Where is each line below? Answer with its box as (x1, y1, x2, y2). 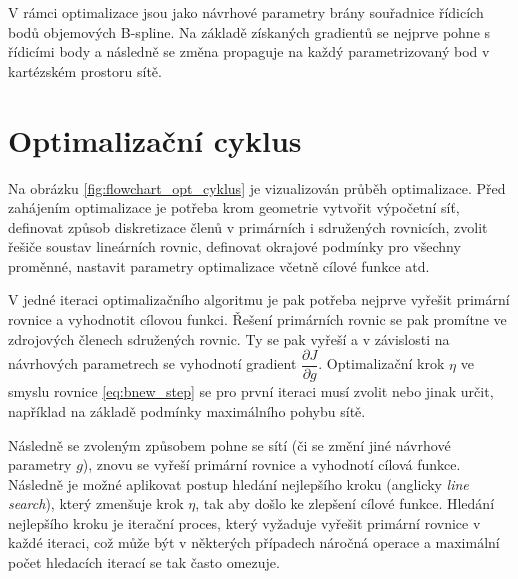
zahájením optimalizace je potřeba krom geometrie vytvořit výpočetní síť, (8, 197, 460, 218)
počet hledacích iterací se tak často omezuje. (8, 552, 280, 573)
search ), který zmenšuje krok (8, 493, 184, 514)
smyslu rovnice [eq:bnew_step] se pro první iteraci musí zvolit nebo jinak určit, (8, 381, 494, 402)
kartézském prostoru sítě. (8, 60, 162, 81)
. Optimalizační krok (318, 353, 445, 374)
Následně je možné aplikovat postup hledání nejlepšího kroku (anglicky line (8, 473, 469, 494)
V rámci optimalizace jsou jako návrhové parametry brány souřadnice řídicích (8, 2, 484, 22)
